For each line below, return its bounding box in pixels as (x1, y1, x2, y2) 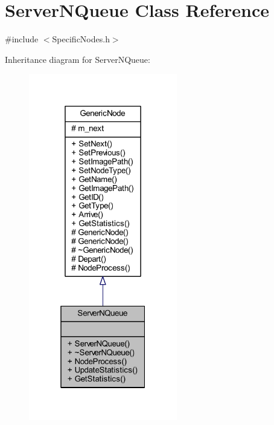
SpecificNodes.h (52, 33, 110, 45)
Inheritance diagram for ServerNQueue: (5, 53, 150, 65)
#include (5, 33, 39, 45)
